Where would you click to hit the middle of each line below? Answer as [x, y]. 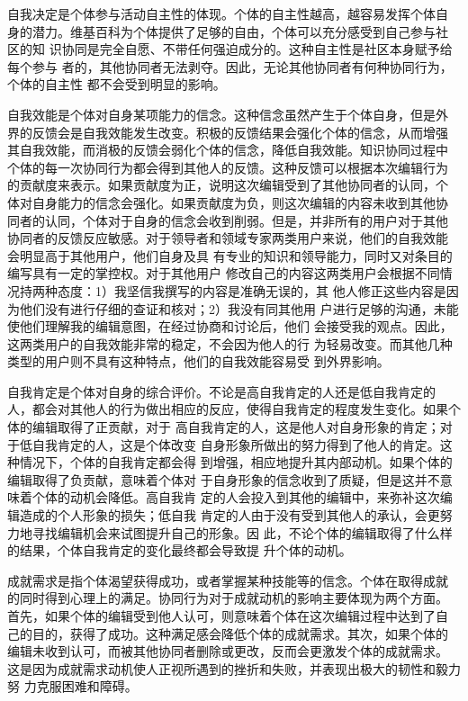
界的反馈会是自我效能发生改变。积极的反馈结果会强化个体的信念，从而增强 [228, 132]
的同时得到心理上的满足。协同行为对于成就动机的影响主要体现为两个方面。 [228, 598]
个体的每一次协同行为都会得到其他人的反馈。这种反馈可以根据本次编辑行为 [228, 167]
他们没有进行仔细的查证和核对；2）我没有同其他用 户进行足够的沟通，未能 [239, 308]
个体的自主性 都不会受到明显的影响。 [117, 84]
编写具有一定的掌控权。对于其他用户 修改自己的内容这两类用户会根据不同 [224, 273]
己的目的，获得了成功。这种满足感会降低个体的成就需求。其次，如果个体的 [228, 633]
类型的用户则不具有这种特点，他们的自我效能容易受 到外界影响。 [198, 361]
